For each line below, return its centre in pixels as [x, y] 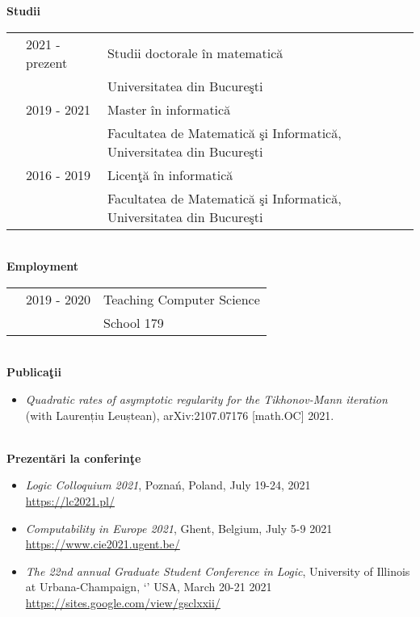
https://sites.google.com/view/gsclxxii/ [123, 602]
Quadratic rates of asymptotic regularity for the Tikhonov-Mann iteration [206, 399]
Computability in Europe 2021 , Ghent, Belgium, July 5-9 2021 [179, 528]
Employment [43, 266]
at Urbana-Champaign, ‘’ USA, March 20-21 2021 [149, 587]
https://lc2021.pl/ [70, 500]
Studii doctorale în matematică [195, 53]
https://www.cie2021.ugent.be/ [103, 544]
